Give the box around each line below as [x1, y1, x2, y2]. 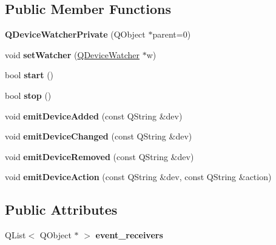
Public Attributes [5, 200, 118, 219]
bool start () [5, 69, 54, 81]
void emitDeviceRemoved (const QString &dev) [5, 150, 194, 163]
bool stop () [5, 89, 52, 101]
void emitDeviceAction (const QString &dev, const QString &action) [5, 170, 272, 183]
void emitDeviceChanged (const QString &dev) [5, 130, 192, 143]
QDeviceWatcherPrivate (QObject [5, 28, 146, 41]
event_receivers [95, 229, 163, 241]
